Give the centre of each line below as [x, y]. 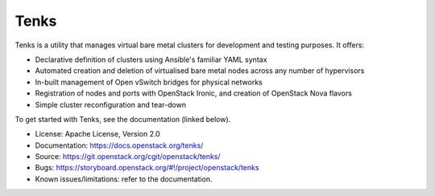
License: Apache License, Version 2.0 [97, 134]
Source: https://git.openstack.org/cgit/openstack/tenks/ [128, 157]
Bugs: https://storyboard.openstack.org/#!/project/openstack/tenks [147, 168]
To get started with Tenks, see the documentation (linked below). [123, 119]
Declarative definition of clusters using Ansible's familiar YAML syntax [151, 59]
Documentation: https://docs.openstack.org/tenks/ [119, 145]
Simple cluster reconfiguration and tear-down [111, 104]
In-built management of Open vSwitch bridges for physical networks [149, 82]
